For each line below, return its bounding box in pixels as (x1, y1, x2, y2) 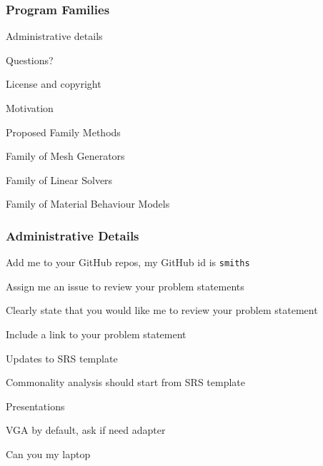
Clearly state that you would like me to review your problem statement (6, 303, 318, 318)
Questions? (6, 52, 54, 67)
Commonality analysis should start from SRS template (6, 375, 246, 390)
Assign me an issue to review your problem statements (6, 278, 244, 293)
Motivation (6, 101, 54, 115)
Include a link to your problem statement (6, 327, 187, 342)
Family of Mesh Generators (6, 148, 125, 163)
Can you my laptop (6, 447, 91, 461)
